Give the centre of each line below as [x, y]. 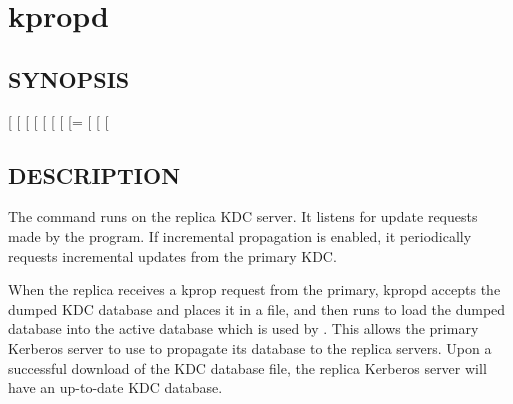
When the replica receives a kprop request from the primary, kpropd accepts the [254, 289]
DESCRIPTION [94, 174]
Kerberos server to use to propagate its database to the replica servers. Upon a [250, 347]
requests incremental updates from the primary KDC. [172, 255]
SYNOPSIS [69, 78]
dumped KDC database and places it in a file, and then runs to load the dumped [257, 308]
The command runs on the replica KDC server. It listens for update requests [243, 216]
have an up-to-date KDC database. [115, 387]
